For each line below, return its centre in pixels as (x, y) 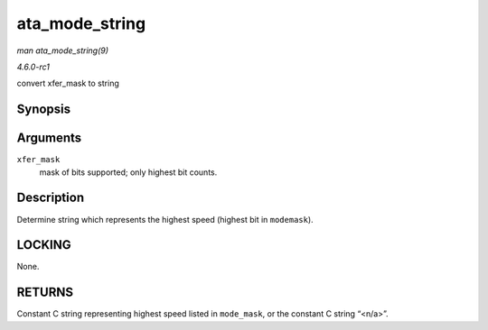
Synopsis (44, 110)
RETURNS (45, 293)
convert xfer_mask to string (68, 83)
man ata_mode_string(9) (62, 50)
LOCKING (44, 245)
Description (51, 198)
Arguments (49, 138)
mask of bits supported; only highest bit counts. (128, 172)
